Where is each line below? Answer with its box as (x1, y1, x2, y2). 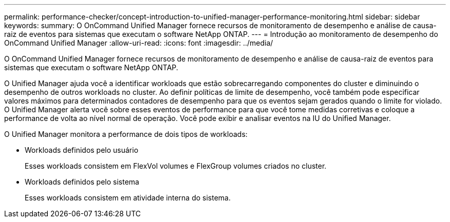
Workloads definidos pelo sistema (25, 177, 139, 186)
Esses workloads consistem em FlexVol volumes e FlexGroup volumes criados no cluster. (25, 162, 327, 170)
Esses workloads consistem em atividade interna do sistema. (25, 193, 231, 202)
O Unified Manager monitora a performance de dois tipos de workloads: (4, 130, 248, 138)
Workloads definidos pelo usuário (25, 146, 139, 154)
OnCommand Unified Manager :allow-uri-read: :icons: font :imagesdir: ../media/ (4, 38, 273, 47)
